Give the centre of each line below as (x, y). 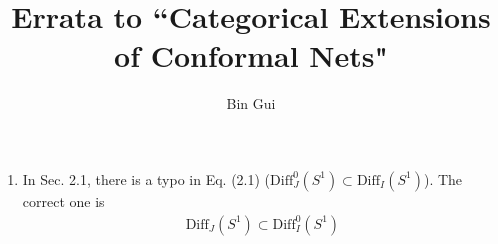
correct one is (63, 200)
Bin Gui (251, 103)
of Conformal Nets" (251, 55)
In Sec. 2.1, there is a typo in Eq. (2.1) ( (146, 178)
